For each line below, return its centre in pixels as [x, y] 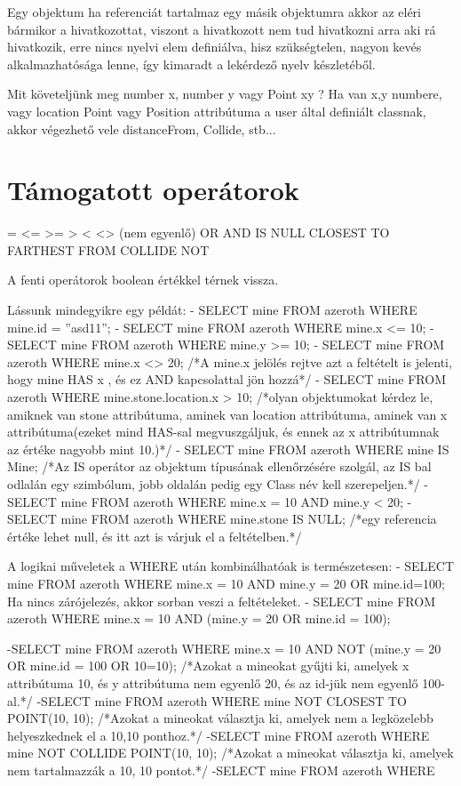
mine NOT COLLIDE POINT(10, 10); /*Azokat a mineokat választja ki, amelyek [230, 753]
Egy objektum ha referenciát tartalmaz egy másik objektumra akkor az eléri [215, 12]
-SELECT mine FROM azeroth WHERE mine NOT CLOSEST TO [222, 700]
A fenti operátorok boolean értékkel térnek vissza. [143, 280]
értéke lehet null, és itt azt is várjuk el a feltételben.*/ [155, 536]
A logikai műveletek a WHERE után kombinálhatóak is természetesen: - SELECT [231, 566]
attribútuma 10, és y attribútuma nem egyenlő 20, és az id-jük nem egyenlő [213, 682]
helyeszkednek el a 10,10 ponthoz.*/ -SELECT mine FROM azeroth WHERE [219, 735]
